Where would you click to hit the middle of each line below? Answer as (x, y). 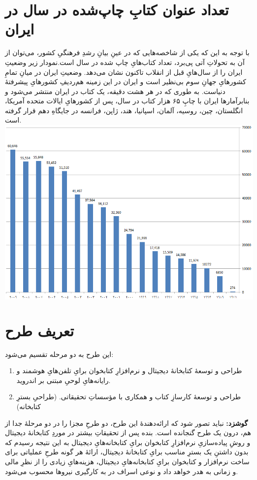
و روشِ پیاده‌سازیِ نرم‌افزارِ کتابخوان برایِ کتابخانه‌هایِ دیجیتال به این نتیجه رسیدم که (128, 442)
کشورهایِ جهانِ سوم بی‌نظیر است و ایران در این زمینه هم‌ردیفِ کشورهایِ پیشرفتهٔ (126, 81)
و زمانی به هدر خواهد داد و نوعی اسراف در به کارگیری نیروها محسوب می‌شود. (122, 471)
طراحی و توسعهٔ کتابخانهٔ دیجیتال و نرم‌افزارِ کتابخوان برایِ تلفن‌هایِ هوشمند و (129, 370)
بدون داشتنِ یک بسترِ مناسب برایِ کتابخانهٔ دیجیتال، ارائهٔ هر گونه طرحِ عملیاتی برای (127, 452)
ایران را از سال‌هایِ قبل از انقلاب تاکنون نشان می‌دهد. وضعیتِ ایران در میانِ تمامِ (124, 72)
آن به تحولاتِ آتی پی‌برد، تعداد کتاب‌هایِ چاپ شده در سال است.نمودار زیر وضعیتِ (125, 62)
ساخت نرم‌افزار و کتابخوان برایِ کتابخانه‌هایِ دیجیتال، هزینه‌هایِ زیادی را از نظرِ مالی (127, 461)
